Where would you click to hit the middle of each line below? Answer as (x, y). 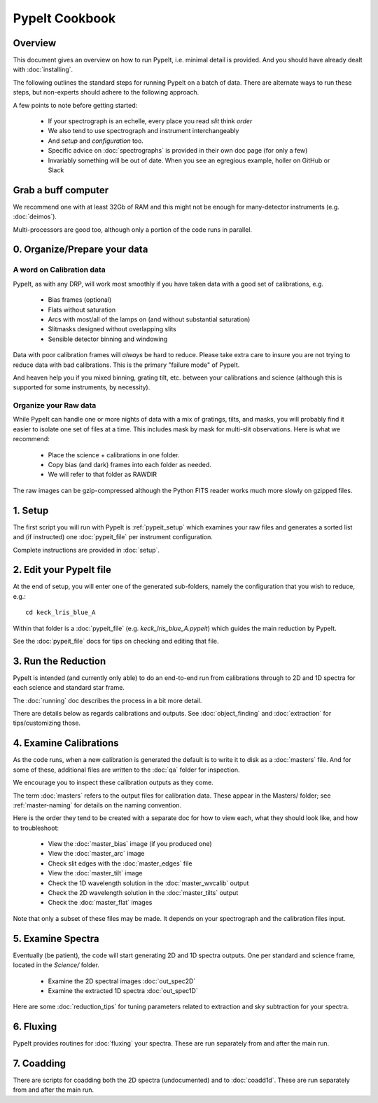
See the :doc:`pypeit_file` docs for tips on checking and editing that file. (116, 641)
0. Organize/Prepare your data (80, 250)
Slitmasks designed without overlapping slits (112, 329)
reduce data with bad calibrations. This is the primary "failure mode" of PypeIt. (126, 365)
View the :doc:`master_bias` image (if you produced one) (130, 844)
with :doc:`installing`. (43, 69)
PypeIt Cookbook (64, 18)
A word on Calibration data (59, 270)
